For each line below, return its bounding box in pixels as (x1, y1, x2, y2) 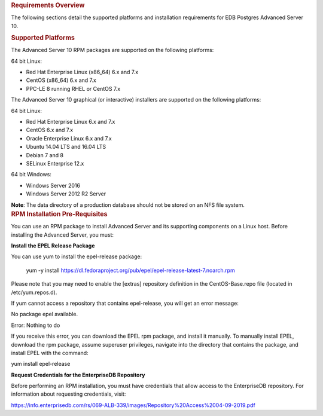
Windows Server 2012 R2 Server (26, 190, 106, 197)
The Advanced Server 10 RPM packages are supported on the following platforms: (11, 47, 214, 54)
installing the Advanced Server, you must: (11, 231, 114, 238)
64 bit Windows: (11, 171, 52, 178)
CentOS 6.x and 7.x (26, 126, 74, 134)
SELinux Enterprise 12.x (26, 160, 84, 167)
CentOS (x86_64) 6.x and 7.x (26, 77, 97, 84)
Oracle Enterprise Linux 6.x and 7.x (26, 134, 112, 142)
